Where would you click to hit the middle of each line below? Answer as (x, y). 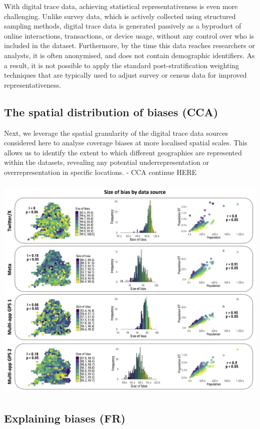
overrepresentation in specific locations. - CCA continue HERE (100, 172)
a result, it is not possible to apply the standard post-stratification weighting (122, 65)
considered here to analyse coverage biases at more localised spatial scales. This (126, 143)
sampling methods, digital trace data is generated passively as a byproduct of (123, 26)
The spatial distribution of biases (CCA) (111, 112)
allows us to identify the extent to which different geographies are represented (123, 152)
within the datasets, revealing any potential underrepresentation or (106, 162)
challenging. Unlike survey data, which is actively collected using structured (120, 16)
